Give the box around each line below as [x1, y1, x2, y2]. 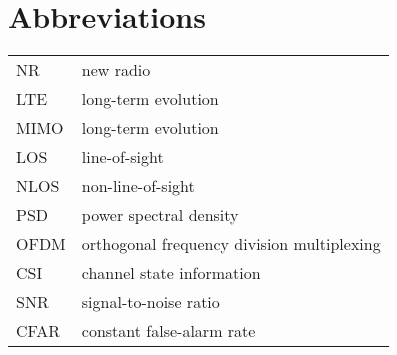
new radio [81, 58, 151, 82]
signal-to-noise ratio [81, 290, 220, 314]
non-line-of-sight [81, 174, 195, 198]
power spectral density [81, 203, 239, 227]
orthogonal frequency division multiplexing [81, 232, 381, 256]
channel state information [81, 261, 261, 285]
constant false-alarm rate [81, 319, 256, 343]
